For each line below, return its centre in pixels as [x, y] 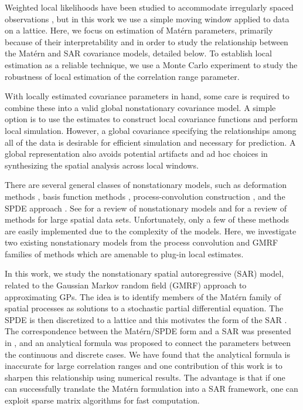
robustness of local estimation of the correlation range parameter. [122, 76]
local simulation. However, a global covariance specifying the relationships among [151, 130]
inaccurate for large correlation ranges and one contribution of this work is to [144, 366]
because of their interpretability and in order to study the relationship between [147, 41]
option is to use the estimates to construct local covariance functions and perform [151, 119]
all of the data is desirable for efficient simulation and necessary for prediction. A [150, 142]
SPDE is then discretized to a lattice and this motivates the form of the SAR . [146, 319]
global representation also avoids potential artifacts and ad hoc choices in [136, 154]
